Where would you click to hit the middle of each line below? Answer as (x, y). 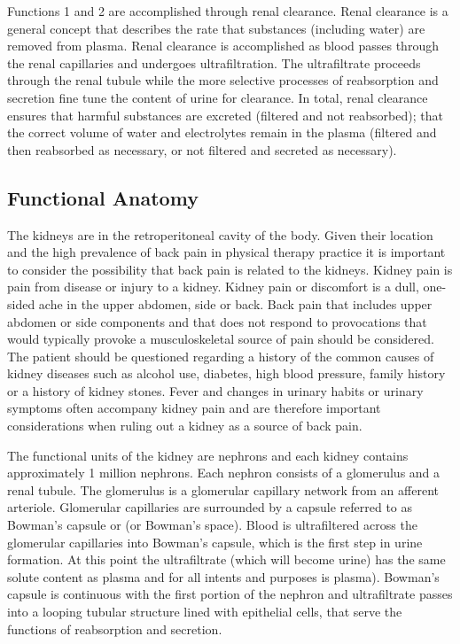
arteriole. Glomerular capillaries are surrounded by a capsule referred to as (210, 507)
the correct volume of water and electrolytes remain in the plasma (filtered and (222, 132)
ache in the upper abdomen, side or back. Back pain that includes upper (235, 303)
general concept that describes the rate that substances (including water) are (216, 28)
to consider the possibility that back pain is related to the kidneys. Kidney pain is (230, 269)
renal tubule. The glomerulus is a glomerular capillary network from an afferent (223, 489)
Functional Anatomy (103, 197)
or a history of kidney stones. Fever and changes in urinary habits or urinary (215, 390)
